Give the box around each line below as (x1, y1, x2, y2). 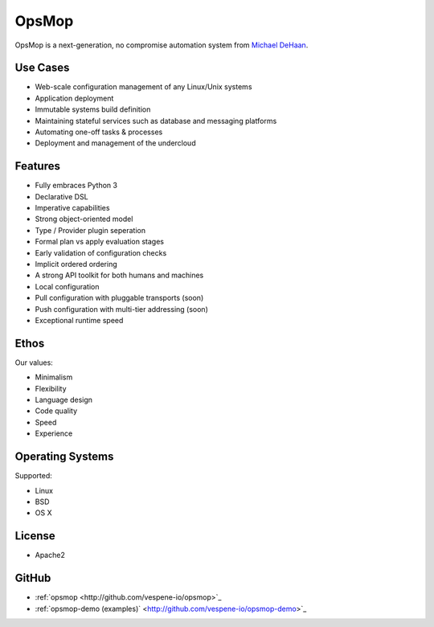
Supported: (14, 471, 52, 481)
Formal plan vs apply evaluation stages (35, 237, 165, 247)
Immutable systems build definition (35, 104, 151, 114)
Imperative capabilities (35, 203, 110, 213)
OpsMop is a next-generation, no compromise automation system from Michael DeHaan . (14, 40, 309, 50)
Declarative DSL (35, 191, 88, 201)
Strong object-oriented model (35, 214, 133, 224)
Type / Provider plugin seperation (35, 225, 146, 235)
